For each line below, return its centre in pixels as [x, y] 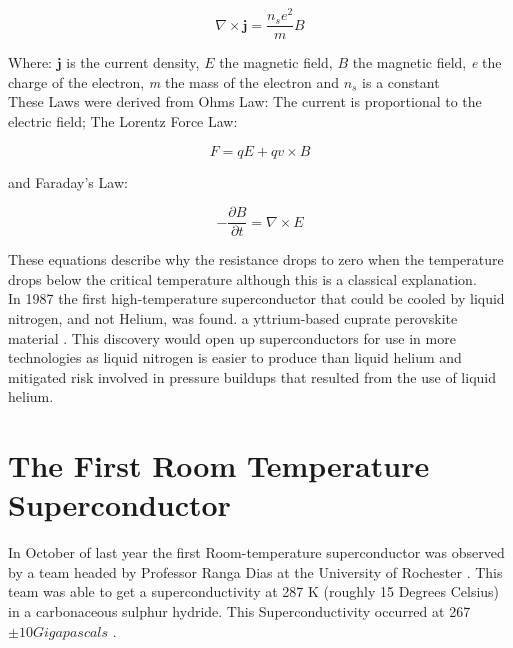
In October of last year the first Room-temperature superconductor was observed [256, 552]
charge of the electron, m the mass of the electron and [173, 81]
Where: [30, 62]
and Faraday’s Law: [68, 181]
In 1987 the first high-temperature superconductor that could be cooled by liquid [256, 298]
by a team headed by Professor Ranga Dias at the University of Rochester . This [255, 571]
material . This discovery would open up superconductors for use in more [232, 337]
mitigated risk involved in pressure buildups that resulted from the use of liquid [252, 376]
